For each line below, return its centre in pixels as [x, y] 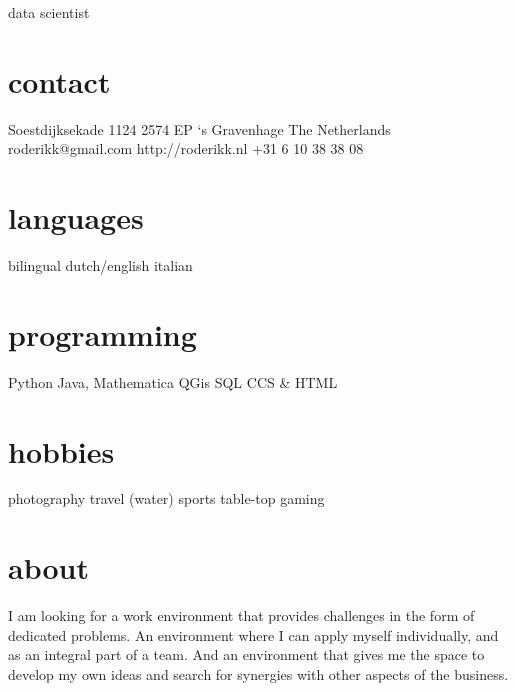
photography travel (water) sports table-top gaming [166, 498]
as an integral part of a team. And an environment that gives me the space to [246, 654]
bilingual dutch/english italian [100, 265]
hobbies [61, 450]
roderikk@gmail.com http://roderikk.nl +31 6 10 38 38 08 [186, 148]
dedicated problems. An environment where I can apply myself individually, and [253, 634]
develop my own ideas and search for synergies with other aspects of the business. [258, 673]
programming [102, 333]
